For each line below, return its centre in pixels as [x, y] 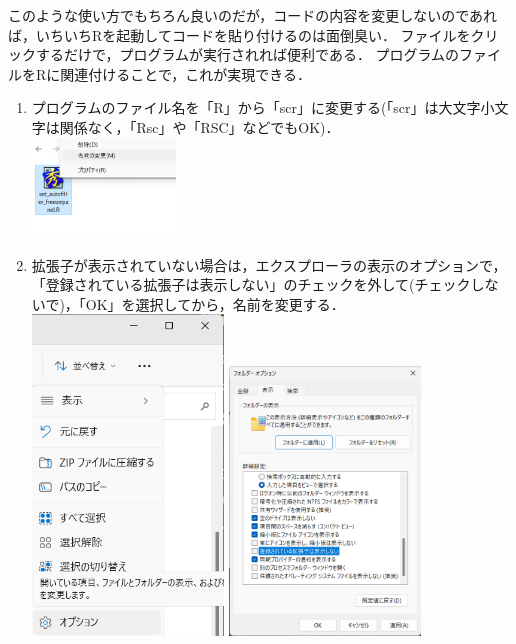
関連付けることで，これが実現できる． [186, 73]
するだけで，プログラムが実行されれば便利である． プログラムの [247, 54]
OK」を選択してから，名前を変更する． [215, 303]
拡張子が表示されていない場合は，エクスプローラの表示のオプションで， [269, 264]
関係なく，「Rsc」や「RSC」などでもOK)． [199, 126]
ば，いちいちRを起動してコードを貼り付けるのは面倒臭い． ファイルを [239, 34]
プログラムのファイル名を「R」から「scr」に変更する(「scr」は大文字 [256, 107]
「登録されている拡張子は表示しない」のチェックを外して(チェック [251, 284]
